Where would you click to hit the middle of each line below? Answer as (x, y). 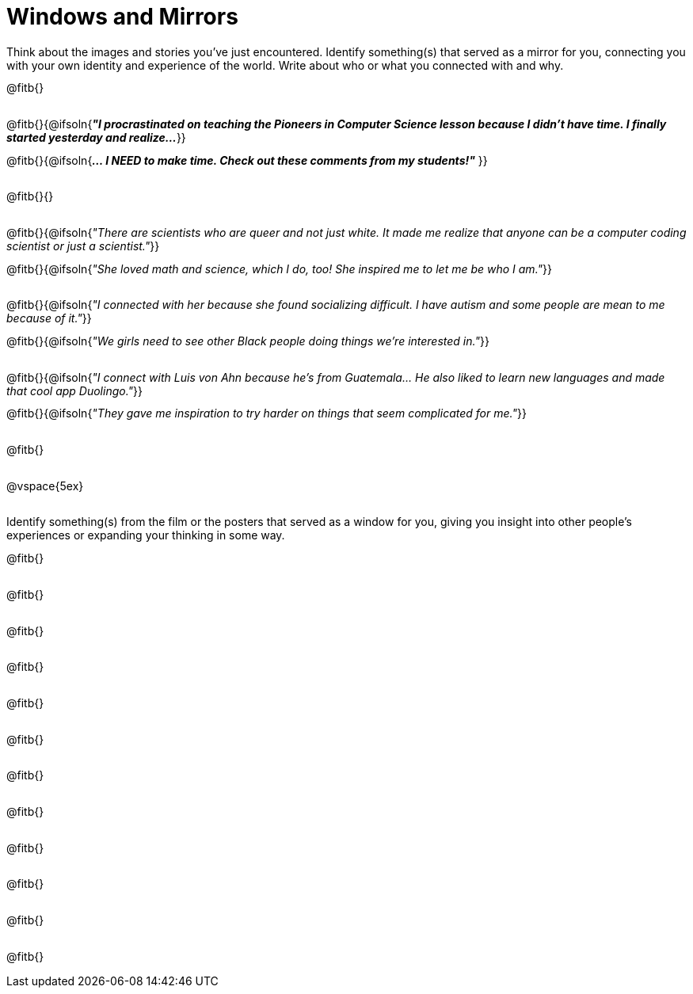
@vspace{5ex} (45, 486)
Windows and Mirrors (122, 17)
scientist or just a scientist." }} (83, 246)
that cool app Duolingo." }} (74, 390)
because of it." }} (49, 318)
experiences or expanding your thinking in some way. (146, 535)
